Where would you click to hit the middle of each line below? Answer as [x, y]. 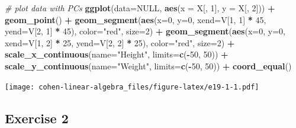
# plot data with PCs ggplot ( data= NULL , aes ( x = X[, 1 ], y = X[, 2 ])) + [140, 8]
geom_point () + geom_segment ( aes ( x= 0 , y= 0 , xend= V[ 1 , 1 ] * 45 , [136, 19]
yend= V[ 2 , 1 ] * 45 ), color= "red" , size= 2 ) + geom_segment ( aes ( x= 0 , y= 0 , [145, 31]
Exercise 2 [37, 118]
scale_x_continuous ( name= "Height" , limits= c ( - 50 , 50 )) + [117, 54]
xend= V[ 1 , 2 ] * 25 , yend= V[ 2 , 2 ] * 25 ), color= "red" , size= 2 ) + [120, 42]
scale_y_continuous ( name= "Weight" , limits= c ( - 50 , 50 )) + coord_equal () [148, 65]
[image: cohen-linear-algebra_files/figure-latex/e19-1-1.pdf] [132, 87]
